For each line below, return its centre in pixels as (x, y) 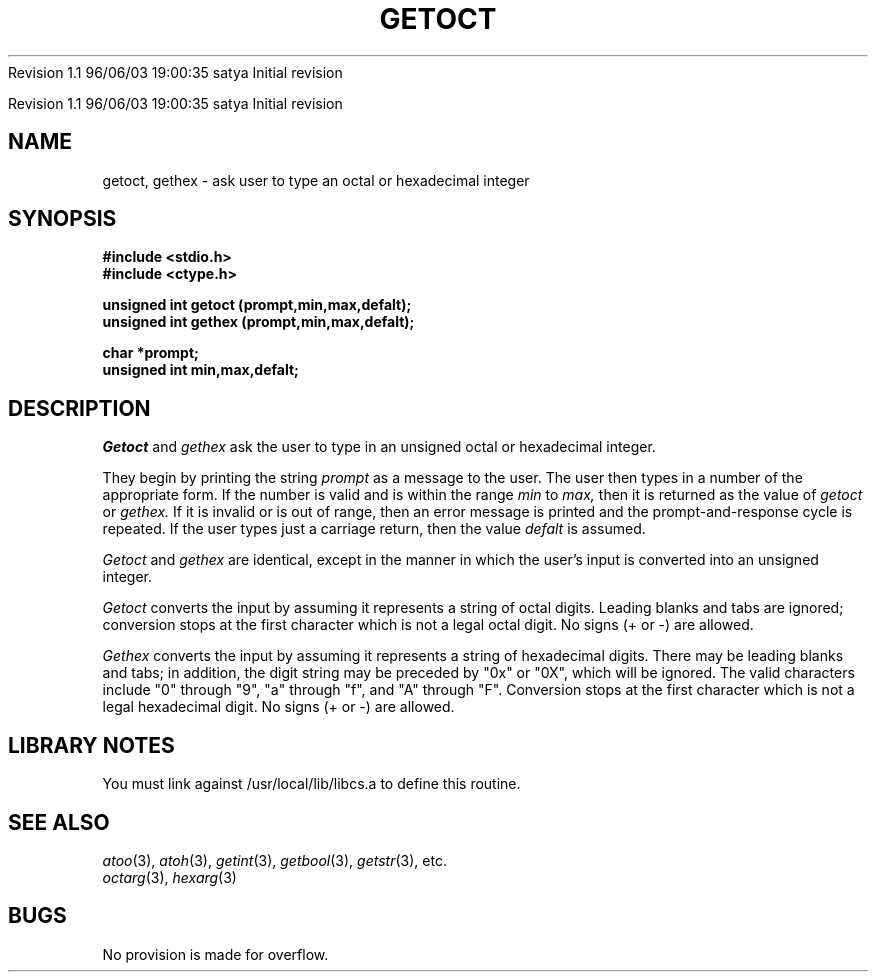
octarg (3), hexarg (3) (169, 877)
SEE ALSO (59, 822)
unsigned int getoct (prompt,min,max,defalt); (257, 305)
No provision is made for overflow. (215, 954)
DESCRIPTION (79, 408)
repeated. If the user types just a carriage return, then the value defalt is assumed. (374, 529)
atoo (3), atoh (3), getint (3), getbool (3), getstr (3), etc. (274, 860)
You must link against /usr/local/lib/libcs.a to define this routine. (311, 784)
